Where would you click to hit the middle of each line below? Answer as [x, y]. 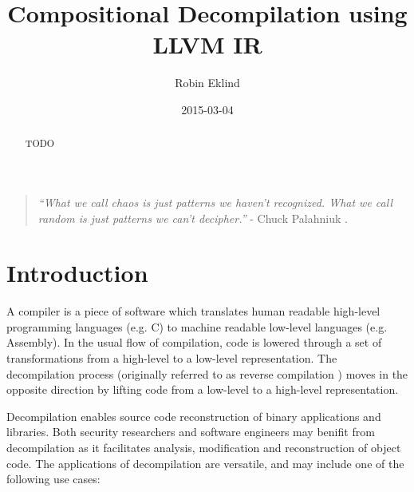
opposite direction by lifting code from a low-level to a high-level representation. [203, 389]
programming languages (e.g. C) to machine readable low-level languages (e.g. [197, 326]
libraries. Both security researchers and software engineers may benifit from [191, 432]
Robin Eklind [207, 83]
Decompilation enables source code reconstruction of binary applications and [194, 416]
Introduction [77, 273]
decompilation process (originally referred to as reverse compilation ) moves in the [207, 373]
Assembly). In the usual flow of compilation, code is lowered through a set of [194, 342]
